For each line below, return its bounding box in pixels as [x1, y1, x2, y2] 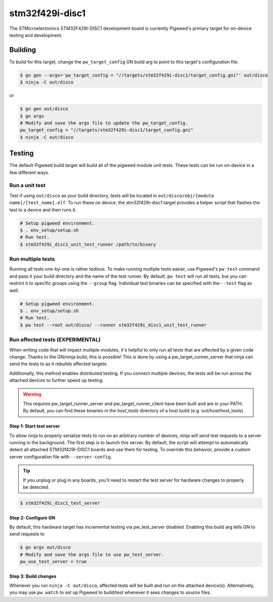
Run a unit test [9, 182, 45, 189]
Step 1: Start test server [9, 423, 60, 429]
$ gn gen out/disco [20, 106, 68, 112]
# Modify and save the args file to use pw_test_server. [20, 551, 164, 557]
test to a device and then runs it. [9, 206, 77, 212]
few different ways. [9, 169, 50, 176]
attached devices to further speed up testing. [9, 377, 104, 383]
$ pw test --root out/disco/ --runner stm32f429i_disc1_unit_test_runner [20, 322, 207, 328]
